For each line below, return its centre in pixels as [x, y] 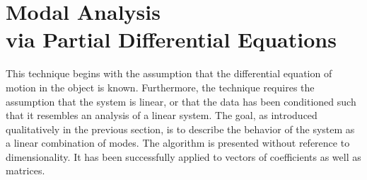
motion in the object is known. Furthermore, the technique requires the [160, 87]
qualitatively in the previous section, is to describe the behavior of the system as [180, 129]
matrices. [25, 170]
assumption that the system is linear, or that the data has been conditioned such [181, 101]
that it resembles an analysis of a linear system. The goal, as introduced [162, 115]
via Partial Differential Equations [171, 39]
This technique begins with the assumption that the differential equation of [169, 73]
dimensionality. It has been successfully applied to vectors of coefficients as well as [183, 156]
